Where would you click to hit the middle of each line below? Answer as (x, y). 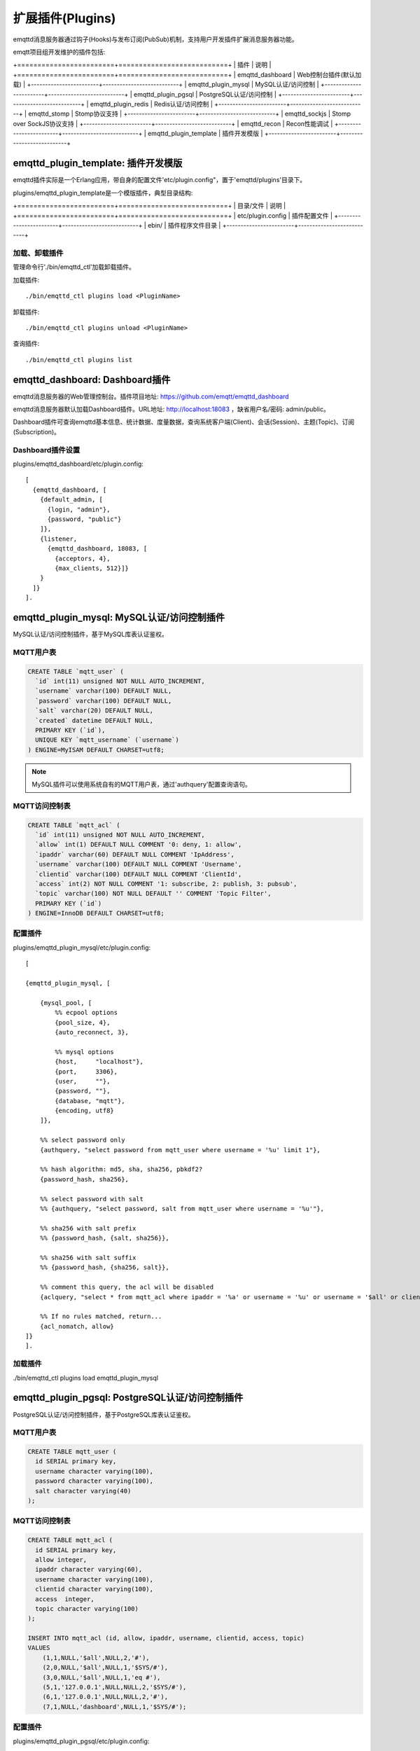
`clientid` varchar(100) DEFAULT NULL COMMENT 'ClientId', (139, 874)
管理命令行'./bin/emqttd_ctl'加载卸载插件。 (74, 267)
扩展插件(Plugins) (64, 18)
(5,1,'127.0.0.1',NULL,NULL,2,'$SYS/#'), (114, 1687)
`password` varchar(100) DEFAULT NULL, (104, 701)
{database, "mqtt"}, (90, 1101)
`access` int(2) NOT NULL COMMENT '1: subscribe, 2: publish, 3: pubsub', (166, 884)
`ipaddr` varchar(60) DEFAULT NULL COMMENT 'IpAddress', (135, 854)
